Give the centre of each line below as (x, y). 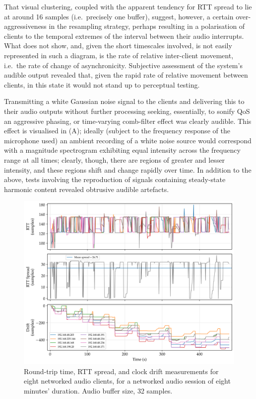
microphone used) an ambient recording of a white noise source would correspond (128, 140)
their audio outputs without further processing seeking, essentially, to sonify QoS (127, 111)
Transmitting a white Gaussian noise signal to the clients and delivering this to (124, 101)
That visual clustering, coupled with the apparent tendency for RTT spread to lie (128, 6)
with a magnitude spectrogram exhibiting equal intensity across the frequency (122, 150)
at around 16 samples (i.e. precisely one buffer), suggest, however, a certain (119, 16)
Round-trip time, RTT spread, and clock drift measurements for (121, 371)
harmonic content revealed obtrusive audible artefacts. (87, 189)
